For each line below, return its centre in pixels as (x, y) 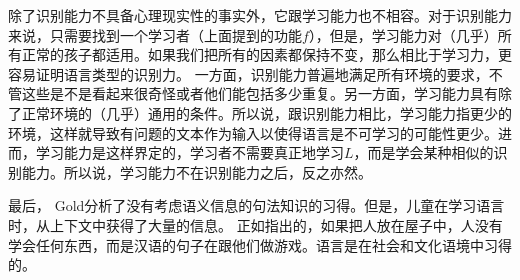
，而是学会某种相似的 (423, 152)
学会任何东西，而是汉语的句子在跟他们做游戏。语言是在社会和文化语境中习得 (260, 244)
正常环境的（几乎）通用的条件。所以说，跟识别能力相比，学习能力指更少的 (266, 112)
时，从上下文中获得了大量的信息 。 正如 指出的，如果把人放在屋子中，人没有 (255, 224)
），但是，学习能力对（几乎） (403, 34)
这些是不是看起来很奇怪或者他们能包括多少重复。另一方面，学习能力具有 (259, 93)
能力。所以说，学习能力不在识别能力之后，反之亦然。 (196, 171)
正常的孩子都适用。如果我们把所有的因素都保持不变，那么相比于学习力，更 (266, 54)
